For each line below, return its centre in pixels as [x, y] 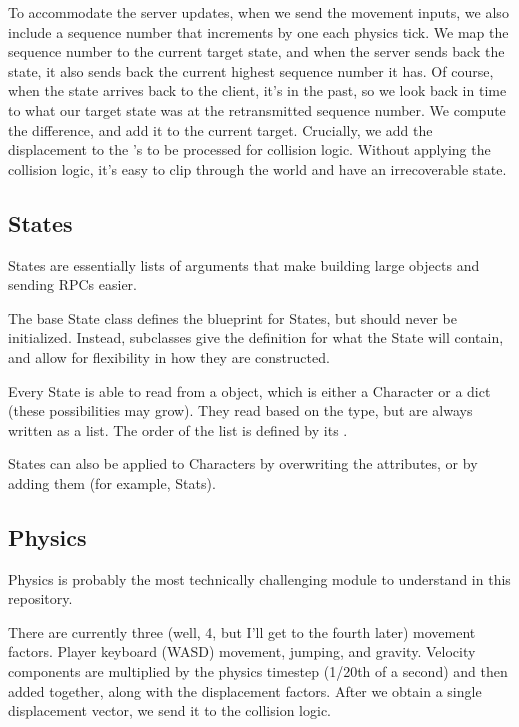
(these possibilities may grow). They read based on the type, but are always [240, 410]
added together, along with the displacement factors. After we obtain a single [245, 690]
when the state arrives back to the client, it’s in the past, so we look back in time [257, 90]
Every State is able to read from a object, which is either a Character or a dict [249, 390]
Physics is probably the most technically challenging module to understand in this [259, 578]
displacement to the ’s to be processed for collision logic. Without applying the [249, 149]
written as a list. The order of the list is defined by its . [178, 429]
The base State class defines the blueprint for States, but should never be [232, 317]
